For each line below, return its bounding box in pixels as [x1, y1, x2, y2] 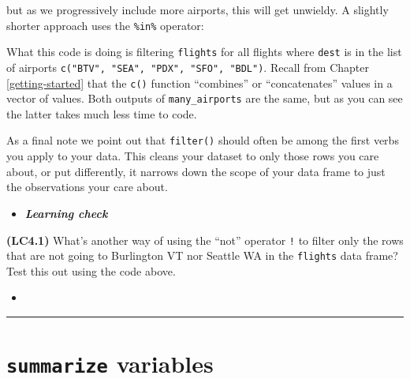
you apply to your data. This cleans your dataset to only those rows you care [6, 148, 379, 164]
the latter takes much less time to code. [6, 105, 197, 122]
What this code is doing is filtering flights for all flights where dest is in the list [6, 43, 402, 60]
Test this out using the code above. [6, 262, 176, 279]
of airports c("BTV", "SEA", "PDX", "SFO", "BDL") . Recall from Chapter [6, 58, 370, 75]
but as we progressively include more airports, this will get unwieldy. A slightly [6, 2, 389, 17]
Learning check [24, 205, 108, 221]
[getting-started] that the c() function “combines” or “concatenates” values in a [6, 74, 393, 91]
